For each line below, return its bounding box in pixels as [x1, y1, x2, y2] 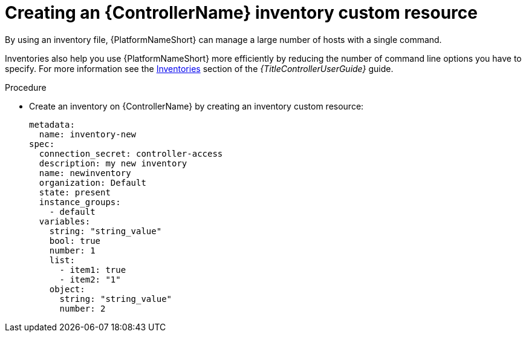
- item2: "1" [59, 274, 121, 284]
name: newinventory [39, 168, 131, 178]
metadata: [29, 119, 75, 129]
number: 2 [59, 303, 106, 313]
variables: [39, 216, 91, 226]
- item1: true [59, 264, 126, 275]
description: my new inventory [39, 158, 187, 168]
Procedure [5, 82, 47, 93]
